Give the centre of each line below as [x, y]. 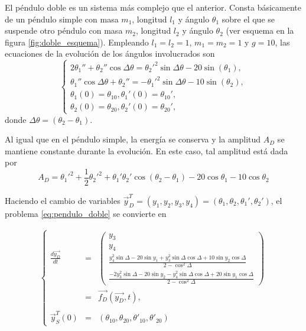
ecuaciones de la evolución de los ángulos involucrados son [110, 53]
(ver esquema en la [260, 30]
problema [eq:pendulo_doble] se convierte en [86, 213]
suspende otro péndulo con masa [64, 30]
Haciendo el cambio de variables [63, 200]
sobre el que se [248, 19]
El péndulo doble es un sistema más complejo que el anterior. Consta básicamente [153, 7]
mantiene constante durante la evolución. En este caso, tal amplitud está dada [147, 150]
